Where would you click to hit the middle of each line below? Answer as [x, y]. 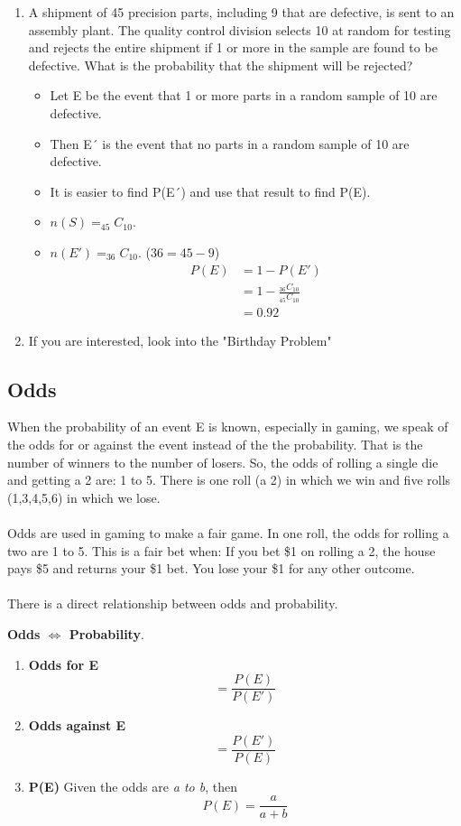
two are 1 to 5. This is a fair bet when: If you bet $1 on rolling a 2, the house [221, 550]
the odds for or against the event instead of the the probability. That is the [215, 444]
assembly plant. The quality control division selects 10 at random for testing [240, 29]
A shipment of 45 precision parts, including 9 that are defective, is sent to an [241, 12]
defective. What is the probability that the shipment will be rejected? [221, 65]
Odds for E [64, 664]
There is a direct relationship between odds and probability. [173, 603]
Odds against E [77, 725]
